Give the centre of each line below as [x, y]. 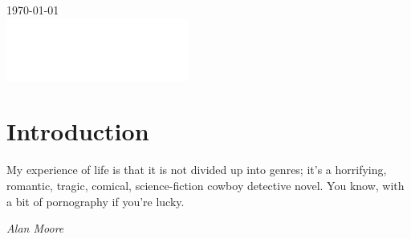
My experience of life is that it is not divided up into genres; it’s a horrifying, [197, 170]
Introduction [78, 131]
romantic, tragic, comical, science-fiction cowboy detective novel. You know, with [205, 185]
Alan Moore [35, 228]
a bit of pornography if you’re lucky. [96, 201]
